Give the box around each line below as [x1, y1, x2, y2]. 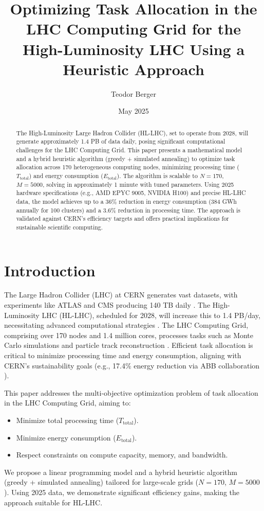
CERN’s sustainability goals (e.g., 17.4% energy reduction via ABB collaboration [4, 360, 260, 371]
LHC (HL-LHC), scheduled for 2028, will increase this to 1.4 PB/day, [42, 309, 260, 320]
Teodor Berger [111, 88, 156, 99]
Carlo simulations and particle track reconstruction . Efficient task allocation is [4, 340, 253, 350]
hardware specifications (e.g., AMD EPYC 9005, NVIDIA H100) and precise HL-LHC [16, 188, 246, 197]
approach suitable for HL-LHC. [4, 497, 103, 507]
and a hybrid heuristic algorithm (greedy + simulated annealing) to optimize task [16, 154, 235, 163]
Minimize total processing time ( [16, 415, 119, 426]
